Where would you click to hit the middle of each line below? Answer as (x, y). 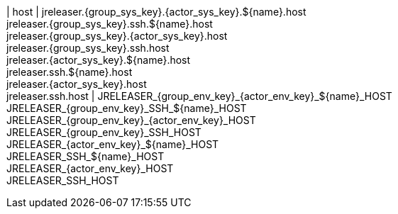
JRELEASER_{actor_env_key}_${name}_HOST (113, 144)
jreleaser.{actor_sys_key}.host (77, 84)
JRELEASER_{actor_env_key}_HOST (90, 168)
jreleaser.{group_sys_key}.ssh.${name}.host (110, 24)
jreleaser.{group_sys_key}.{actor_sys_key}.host (117, 36)
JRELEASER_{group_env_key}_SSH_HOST (104, 132)
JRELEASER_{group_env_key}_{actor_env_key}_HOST (131, 120)
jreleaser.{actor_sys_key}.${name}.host (99, 60)
